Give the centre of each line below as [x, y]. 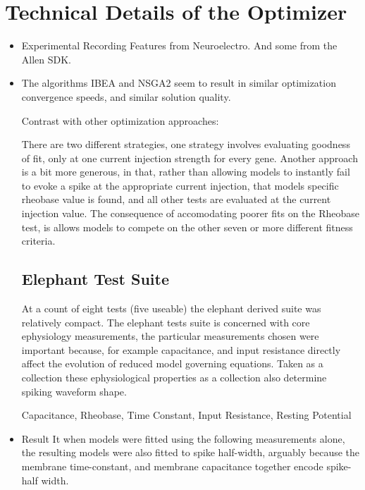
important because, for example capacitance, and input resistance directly [181, 349]
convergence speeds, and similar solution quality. [126, 96]
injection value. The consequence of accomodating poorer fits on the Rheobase [191, 213]
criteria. [38, 241]
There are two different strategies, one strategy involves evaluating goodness [186, 144]
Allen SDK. [47, 59]
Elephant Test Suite [95, 279]
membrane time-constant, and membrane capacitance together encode [172, 466]
